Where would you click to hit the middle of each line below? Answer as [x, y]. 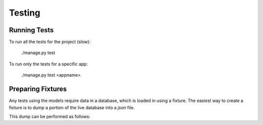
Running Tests [31, 30]
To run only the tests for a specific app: [48, 64]
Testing [25, 13]
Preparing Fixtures [38, 89]
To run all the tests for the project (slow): [50, 42]
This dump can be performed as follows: [50, 116]
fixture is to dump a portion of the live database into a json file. [72, 107]
